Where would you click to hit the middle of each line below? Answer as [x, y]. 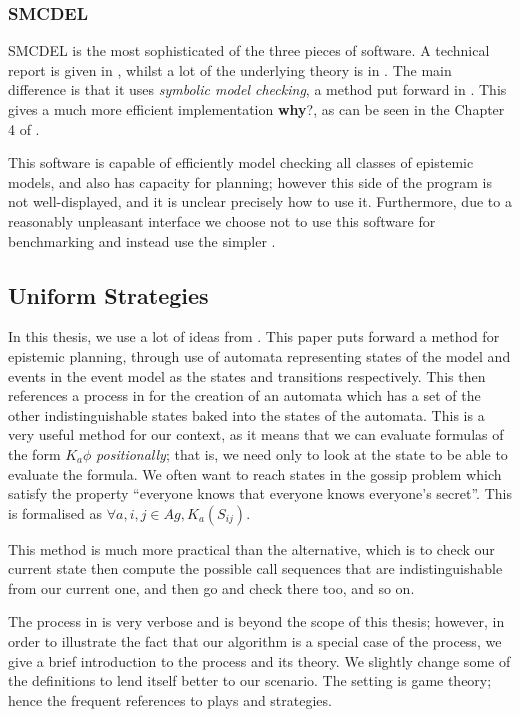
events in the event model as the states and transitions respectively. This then [247, 375]
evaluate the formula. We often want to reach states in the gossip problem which [255, 473]
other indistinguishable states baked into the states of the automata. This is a [246, 414]
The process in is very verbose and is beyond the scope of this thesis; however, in [256, 621]
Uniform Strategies [108, 294]
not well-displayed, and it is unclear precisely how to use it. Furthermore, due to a [260, 201]
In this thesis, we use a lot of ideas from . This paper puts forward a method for [254, 336]
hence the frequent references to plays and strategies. [170, 699]
